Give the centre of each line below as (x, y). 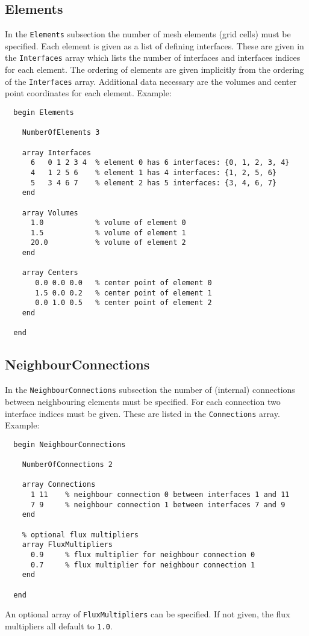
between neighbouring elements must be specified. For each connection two (143, 401)
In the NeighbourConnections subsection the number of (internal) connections (150, 390)
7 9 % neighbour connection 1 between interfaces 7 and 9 (158, 505)
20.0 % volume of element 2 (108, 243)
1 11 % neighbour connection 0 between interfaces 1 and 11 (160, 495)
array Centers (50, 273)
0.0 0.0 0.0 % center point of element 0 (123, 283)
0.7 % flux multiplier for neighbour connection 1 (143, 565)
